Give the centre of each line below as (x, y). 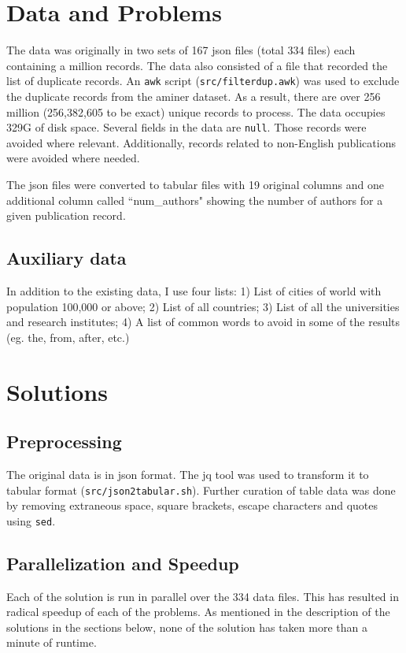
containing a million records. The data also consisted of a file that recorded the (197, 65)
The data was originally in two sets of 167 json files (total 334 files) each (181, 50)
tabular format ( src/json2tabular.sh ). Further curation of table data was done (201, 490)
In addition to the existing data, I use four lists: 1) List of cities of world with (194, 290)
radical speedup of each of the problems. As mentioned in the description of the (198, 612)
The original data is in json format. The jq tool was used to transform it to (188, 474)
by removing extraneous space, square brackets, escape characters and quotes (192, 505)
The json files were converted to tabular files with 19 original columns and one (195, 184)
